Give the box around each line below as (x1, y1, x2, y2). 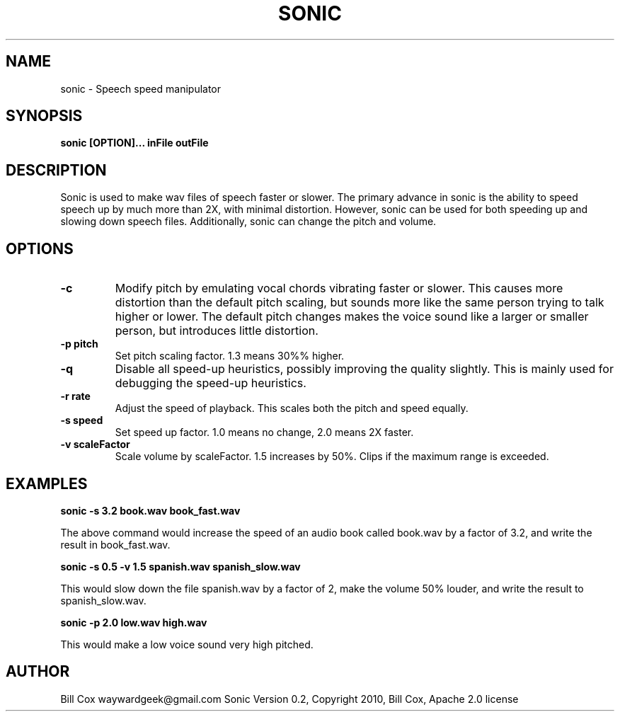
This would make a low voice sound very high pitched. (60, 638, 314, 650)
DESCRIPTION (6, 161, 107, 179)
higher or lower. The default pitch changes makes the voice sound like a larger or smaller (115, 309, 589, 324)
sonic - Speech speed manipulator (60, 82, 222, 95)
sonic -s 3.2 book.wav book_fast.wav (60, 504, 241, 517)
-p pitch (60, 338, 98, 350)
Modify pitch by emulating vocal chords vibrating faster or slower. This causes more (115, 281, 563, 296)
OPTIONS (6, 239, 74, 258)
